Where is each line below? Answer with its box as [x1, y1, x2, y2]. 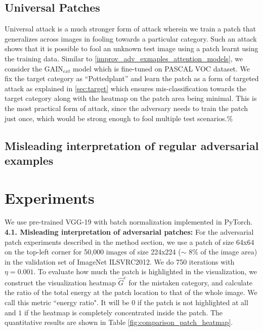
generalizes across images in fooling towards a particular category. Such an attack [5, 33, 257, 44]
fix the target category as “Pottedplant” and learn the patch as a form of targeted [5, 73, 259, 84]
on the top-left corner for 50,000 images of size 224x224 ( [5, 246, 181, 257]
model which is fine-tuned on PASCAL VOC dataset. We [72, 63, 250, 73]
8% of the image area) [189, 246, 257, 257]
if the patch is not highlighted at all [137, 297, 248, 307]
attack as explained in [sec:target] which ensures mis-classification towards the [5, 83, 247, 93]
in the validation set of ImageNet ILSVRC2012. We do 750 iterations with [5, 256, 235, 267]
